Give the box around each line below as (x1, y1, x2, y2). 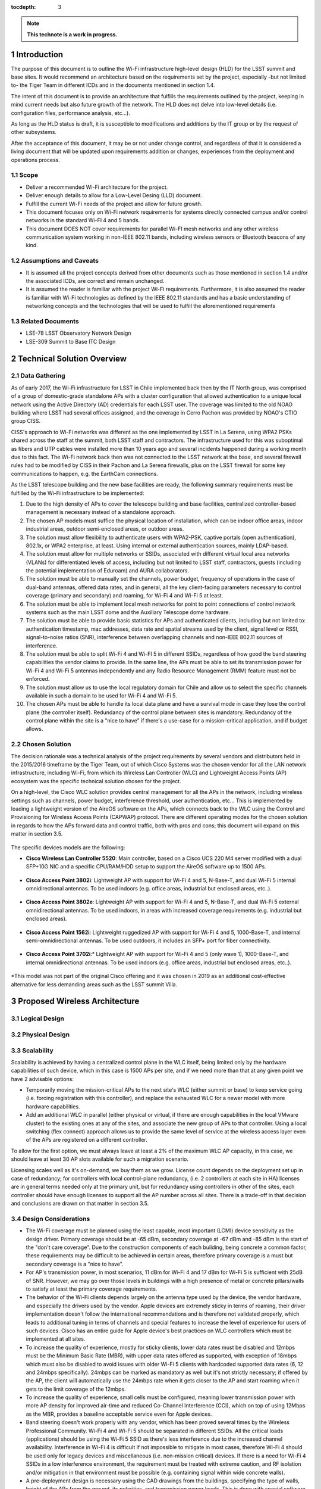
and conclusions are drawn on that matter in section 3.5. (11, 1200, 149, 1207)
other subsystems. (11, 129, 56, 136)
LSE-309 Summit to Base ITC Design (26, 338, 116, 345)
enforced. (26, 675, 50, 683)
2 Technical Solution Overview (11, 353, 127, 363)
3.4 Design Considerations (11, 1214, 90, 1223)
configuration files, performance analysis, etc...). (11, 109, 130, 116)
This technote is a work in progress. (27, 30, 118, 38)
